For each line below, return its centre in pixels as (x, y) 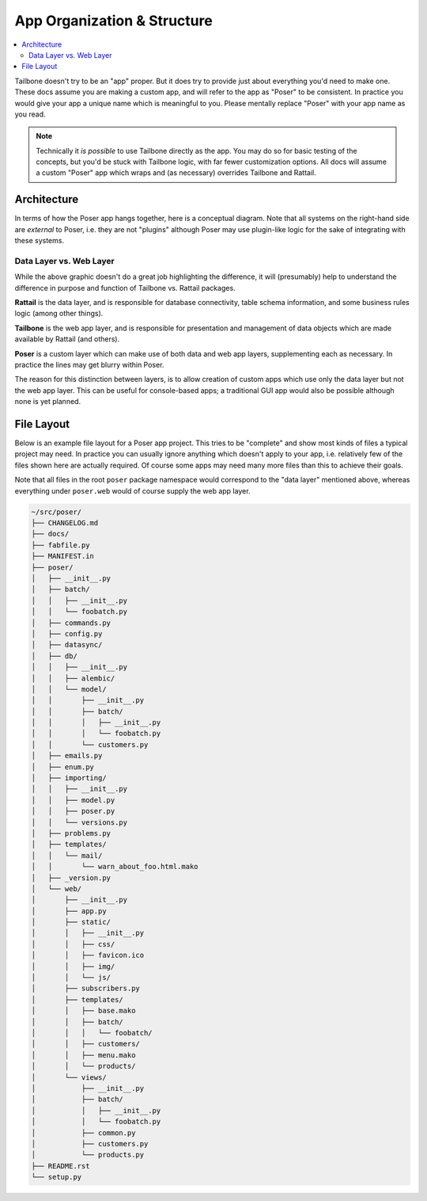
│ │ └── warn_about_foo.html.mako (115, 867)
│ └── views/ (69, 1077)
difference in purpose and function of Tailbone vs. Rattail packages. (125, 288)
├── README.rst (60, 1166)
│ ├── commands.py (71, 623)
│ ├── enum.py (63, 767)
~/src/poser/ (57, 512)
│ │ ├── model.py (73, 800)
